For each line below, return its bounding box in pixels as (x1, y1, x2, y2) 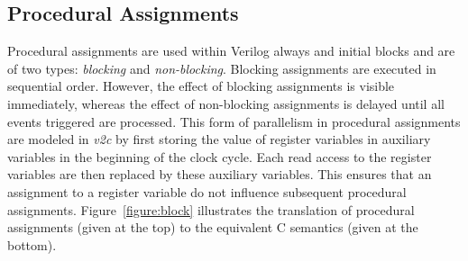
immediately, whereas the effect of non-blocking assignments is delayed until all (7, 94, 445, 112)
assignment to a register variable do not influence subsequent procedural (7, 182, 407, 201)
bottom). (7, 235, 57, 254)
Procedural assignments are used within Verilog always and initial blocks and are (7, 41, 455, 60)
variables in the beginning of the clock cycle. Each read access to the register (7, 147, 432, 166)
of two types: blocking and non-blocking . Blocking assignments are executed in (7, 58, 436, 77)
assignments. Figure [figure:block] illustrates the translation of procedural (7, 200, 415, 219)
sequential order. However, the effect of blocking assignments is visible (7, 76, 395, 95)
